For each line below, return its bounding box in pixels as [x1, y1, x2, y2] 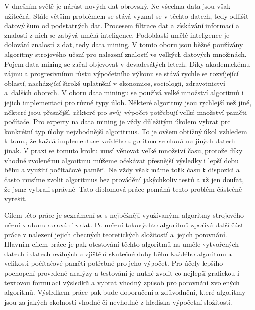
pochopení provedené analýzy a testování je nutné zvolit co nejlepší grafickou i [4, 268, 239, 278]
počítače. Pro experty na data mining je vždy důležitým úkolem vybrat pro [4, 116, 231, 127]
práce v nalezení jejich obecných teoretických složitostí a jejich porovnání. [4, 229, 227, 239]
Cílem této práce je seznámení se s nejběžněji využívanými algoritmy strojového [4, 210, 244, 220]
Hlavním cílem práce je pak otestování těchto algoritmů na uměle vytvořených [4, 239, 239, 249]
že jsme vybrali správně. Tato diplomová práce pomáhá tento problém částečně [4, 184, 242, 194]
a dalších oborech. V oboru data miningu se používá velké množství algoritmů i [4, 87, 244, 98]
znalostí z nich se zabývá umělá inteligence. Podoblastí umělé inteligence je [4, 29, 229, 40]
